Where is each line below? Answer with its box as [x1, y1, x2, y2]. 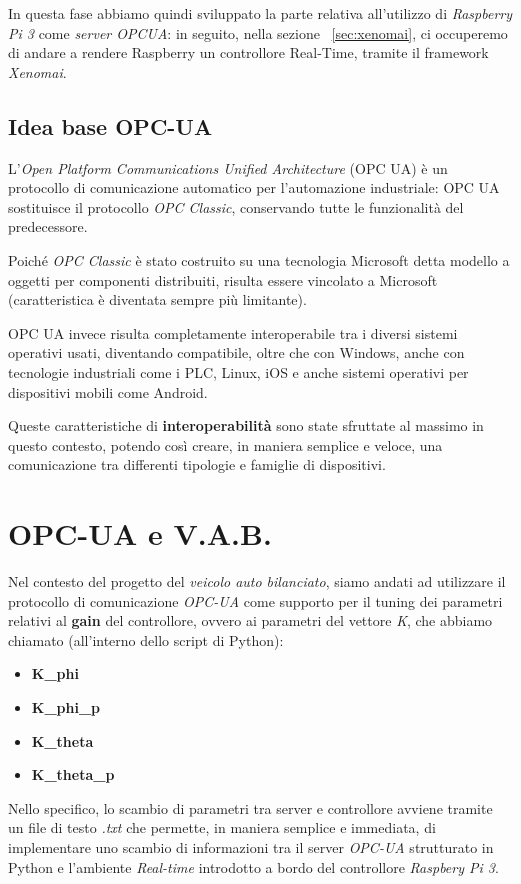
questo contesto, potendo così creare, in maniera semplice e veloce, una [8, 434, 443, 455]
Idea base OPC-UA [8, 110, 213, 141]
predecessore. [8, 216, 88, 237]
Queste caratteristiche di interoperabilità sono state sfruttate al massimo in [8, 415, 484, 436]
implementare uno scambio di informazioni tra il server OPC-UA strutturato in [8, 836, 494, 857]
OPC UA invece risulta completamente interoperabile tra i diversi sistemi [8, 322, 458, 343]
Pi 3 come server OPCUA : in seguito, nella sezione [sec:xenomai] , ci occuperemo [8, 22, 508, 43]
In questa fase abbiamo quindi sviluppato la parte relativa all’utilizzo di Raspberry [8, 3, 512, 23]
